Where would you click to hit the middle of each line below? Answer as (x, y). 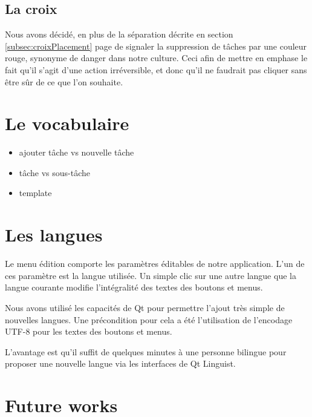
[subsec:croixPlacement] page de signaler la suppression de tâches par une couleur (156, 46)
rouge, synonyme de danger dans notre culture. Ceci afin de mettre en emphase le (156, 58)
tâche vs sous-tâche (55, 172)
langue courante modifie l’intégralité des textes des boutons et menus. (134, 287)
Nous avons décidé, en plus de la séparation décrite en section (119, 34)
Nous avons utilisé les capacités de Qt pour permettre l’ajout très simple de (145, 307)
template (35, 193)
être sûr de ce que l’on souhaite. (64, 81)
